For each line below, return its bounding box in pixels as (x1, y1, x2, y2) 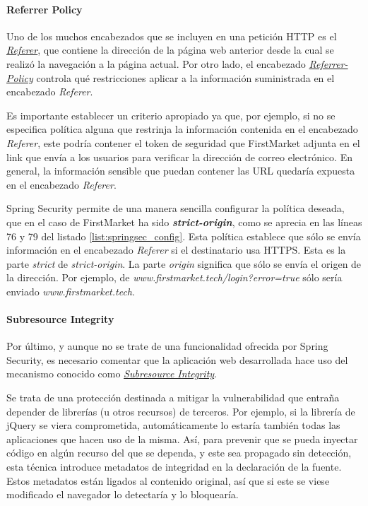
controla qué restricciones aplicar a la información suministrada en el (36, 70, 335, 85)
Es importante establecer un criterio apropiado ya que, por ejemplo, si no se (6, 107, 336, 122)
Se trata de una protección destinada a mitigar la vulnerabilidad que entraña (6, 390, 340, 405)
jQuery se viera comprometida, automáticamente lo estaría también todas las (6, 418, 340, 433)
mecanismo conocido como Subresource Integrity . (6, 366, 217, 381)
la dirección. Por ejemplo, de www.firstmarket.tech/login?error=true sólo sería (6, 270, 343, 285)
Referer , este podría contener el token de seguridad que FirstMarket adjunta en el (6, 135, 360, 150)
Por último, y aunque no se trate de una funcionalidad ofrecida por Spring (6, 339, 328, 353)
